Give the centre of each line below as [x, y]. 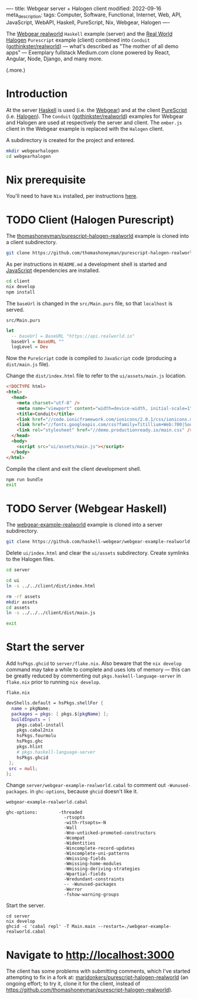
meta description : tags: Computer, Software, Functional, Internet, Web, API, [94, 15]
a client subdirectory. [32, 242]
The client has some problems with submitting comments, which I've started [98, 971]
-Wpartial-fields [85, 874]
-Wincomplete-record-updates [99, 848]
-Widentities [79, 843]
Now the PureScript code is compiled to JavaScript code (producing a [91, 358]
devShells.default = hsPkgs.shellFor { [55, 703]
